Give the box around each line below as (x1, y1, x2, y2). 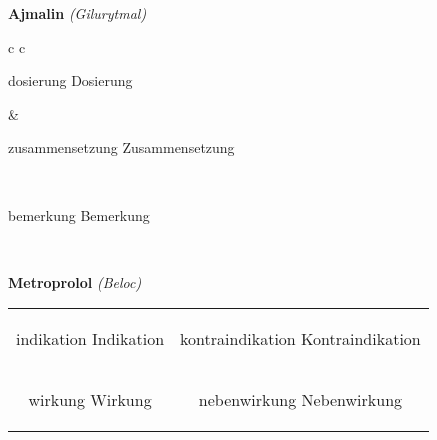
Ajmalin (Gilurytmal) (8, 3, 147, 23)
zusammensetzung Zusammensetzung (8, 137, 235, 158)
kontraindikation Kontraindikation (180, 327, 421, 351)
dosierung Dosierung (8, 70, 133, 91)
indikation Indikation (16, 327, 165, 351)
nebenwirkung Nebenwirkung (198, 388, 403, 412)
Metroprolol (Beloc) (8, 271, 142, 292)
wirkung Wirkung (28, 388, 152, 412)
